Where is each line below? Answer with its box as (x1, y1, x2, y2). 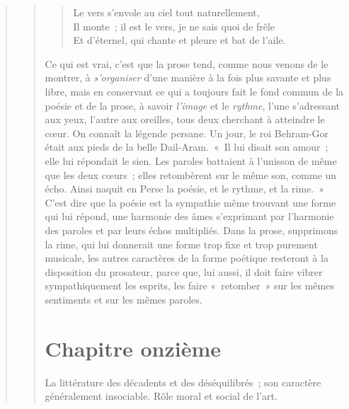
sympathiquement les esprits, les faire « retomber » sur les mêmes (45, 278, 334, 293)
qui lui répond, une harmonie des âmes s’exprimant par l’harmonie (45, 209, 334, 224)
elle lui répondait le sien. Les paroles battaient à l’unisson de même (45, 153, 337, 168)
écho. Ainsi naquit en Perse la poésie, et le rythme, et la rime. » (45, 181, 325, 196)
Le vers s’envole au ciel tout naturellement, (73, 5, 260, 19)
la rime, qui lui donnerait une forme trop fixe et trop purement (45, 236, 318, 251)
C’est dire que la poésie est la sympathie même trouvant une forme (45, 195, 336, 209)
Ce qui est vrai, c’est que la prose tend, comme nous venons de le (45, 56, 328, 71)
